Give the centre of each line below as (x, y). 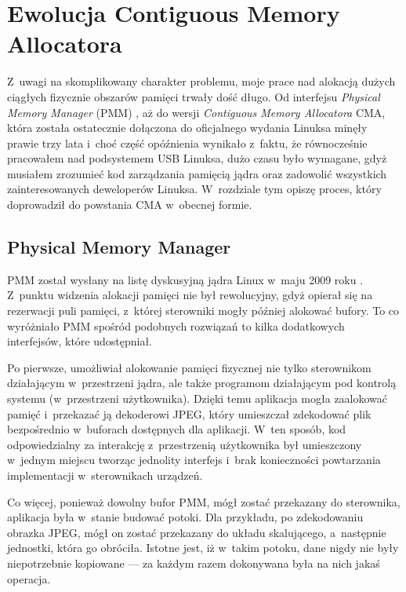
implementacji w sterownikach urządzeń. (105, 475)
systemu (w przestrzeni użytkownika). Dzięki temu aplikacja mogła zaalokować (198, 398)
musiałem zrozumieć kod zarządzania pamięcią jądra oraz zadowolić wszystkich (197, 173)
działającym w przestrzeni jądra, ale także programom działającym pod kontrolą (202, 383)
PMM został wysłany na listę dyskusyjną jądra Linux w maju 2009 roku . (185, 279)
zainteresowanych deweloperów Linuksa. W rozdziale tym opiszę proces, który (194, 189)
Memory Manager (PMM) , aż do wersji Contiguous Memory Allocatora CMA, (196, 112)
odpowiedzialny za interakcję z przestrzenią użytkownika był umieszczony (185, 444)
